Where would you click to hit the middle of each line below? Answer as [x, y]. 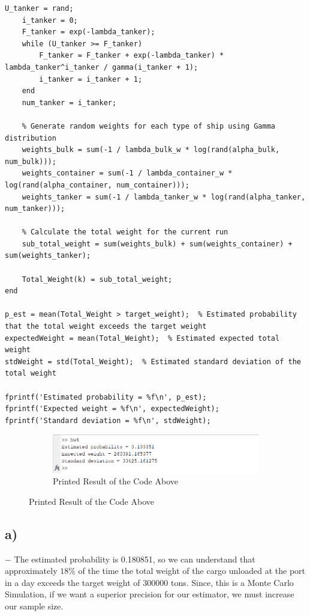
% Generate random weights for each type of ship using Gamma [149, 126]
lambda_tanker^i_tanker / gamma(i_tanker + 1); [102, 67]
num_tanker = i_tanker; [69, 102]
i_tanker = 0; [50, 20]
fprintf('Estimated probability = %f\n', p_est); [106, 397]
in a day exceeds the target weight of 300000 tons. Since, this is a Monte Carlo [149, 582]
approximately [31, 571]
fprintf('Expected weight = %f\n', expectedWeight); [112, 409]
